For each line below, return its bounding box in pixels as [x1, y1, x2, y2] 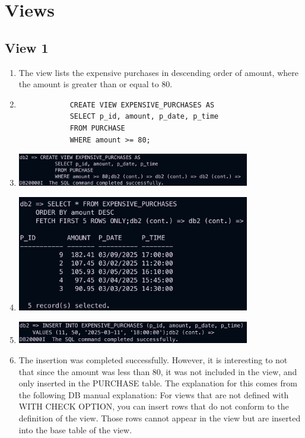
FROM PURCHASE [69, 123, 125, 132]
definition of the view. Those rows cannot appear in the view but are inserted [18, 412, 301, 424]
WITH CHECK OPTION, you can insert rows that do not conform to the [18, 400, 289, 412]
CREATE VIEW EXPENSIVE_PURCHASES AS [69, 100, 215, 109]
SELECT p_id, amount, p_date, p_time [69, 112, 219, 121]
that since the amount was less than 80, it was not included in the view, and [18, 365, 297, 377]
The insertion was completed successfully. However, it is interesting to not [18, 354, 288, 366]
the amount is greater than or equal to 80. [18, 78, 173, 90]
